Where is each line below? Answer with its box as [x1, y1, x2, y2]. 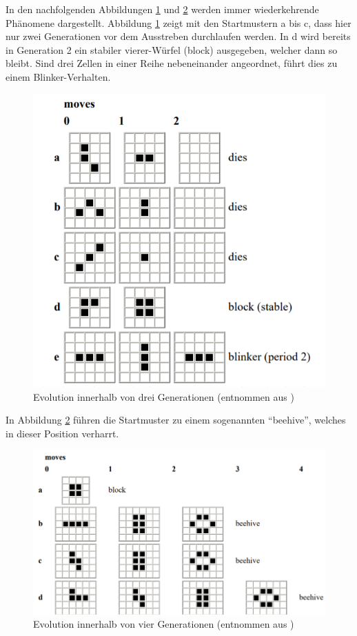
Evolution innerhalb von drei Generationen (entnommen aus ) [33, 389, 294, 404]
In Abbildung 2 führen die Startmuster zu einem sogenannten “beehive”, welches [6, 413, 346, 427]
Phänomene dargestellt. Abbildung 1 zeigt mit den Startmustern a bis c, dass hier [6, 15, 351, 30]
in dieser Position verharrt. [6, 426, 119, 440]
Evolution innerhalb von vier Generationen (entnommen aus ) [33, 617, 294, 631]
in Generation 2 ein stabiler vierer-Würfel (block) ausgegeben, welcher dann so [6, 42, 338, 57]
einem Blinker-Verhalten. [6, 69, 111, 83]
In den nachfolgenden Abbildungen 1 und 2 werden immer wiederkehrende [6, 2, 319, 16]
